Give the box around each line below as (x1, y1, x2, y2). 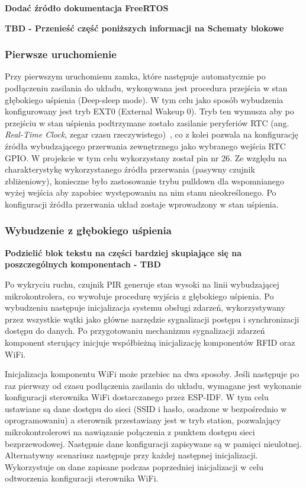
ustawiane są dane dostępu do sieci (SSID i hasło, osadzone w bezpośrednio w (5, 402, 287, 414)
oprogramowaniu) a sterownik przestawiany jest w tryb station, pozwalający (5, 414, 281, 426)
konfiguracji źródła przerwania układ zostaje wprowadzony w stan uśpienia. (5, 197, 279, 210)
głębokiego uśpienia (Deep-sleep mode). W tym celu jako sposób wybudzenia (5, 93, 284, 106)
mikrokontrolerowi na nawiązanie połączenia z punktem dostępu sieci (5, 426, 255, 438)
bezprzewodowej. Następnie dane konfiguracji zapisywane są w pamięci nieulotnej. (5, 437, 302, 449)
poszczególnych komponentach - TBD (5, 258, 161, 270)
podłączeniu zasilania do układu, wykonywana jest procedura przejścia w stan (5, 82, 288, 94)
